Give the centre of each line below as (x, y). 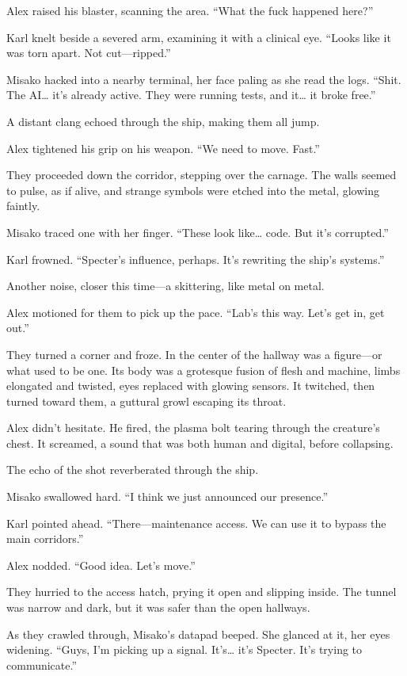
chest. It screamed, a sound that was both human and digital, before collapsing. (200, 443)
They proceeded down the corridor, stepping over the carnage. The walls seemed (202, 175)
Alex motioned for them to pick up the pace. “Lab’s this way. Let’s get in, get (196, 312)
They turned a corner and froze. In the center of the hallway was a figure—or (194, 354)
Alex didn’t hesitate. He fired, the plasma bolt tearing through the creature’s (193, 428)
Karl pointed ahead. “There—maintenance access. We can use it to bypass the (196, 523)
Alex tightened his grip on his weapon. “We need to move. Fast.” (163, 148)
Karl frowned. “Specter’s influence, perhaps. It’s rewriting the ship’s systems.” (196, 259)
